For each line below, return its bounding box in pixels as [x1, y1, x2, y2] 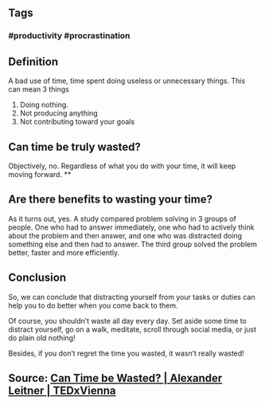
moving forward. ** [8, 169, 72, 179]
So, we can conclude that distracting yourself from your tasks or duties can [8, 292, 255, 301]
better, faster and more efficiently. [8, 247, 120, 258]
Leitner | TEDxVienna [8, 383, 116, 397]
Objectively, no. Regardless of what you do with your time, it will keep [8, 161, 236, 171]
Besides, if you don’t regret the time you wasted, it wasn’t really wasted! [8, 348, 244, 358]
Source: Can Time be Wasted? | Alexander [8, 371, 223, 385]
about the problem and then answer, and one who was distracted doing [8, 230, 243, 240]
